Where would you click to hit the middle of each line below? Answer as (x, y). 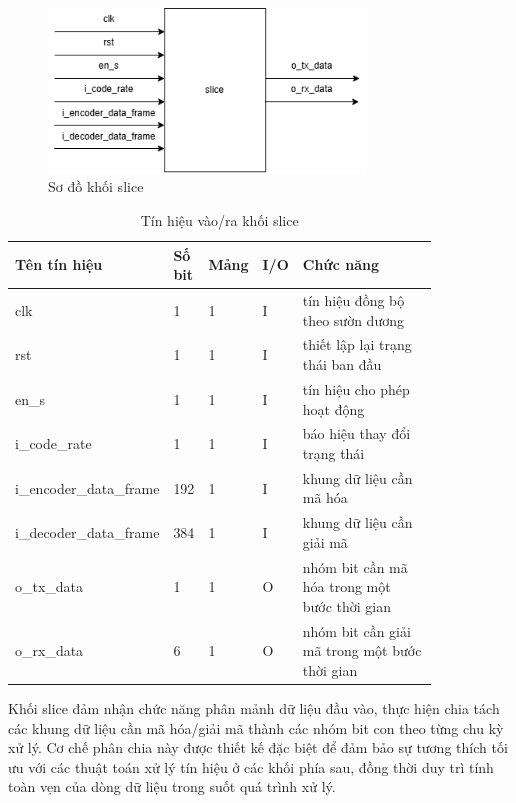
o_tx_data (49, 586)
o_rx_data (49, 650)
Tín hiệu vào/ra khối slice (219, 220)
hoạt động (333, 408)
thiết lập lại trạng (357, 344)
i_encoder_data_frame (87, 487)
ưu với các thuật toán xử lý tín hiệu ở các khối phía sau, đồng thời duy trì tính (251, 766)
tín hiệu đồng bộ (353, 300)
